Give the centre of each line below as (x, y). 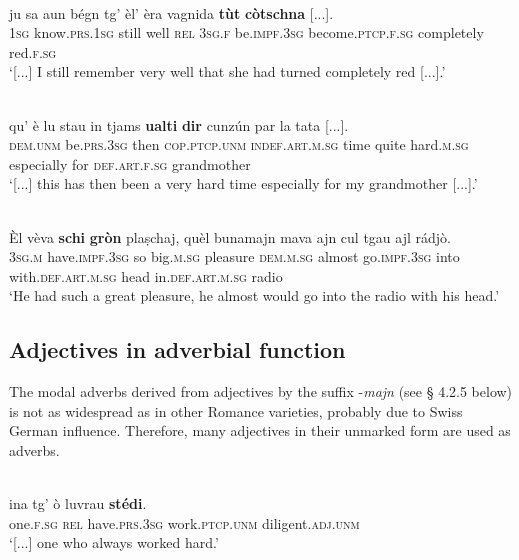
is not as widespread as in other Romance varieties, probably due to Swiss (236, 410)
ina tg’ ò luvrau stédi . (78, 503)
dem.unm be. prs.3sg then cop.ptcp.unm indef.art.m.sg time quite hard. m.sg (239, 144)
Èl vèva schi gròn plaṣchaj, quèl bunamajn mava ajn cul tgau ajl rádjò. (230, 236)
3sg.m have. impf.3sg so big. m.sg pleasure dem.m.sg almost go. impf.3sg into (234, 256)
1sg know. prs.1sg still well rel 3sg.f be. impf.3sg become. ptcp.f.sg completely (246, 32)
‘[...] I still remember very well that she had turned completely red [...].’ (227, 71)
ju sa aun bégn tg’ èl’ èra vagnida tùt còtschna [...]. (171, 12)
